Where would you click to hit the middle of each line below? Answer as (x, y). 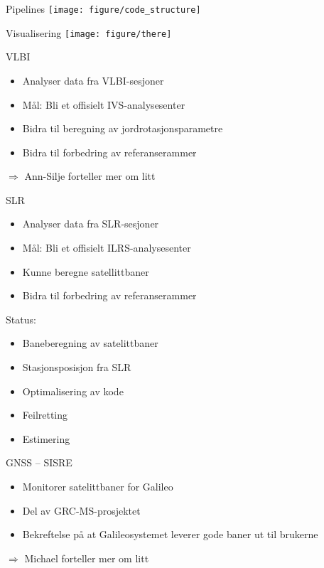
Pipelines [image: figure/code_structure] (103, 9)
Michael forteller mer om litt (87, 558)
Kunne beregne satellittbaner (86, 271)
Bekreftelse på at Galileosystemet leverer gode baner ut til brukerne (170, 534)
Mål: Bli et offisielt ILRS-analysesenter (107, 248)
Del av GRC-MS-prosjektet (81, 510)
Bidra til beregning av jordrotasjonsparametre (123, 128)
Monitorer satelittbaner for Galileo (98, 486)
